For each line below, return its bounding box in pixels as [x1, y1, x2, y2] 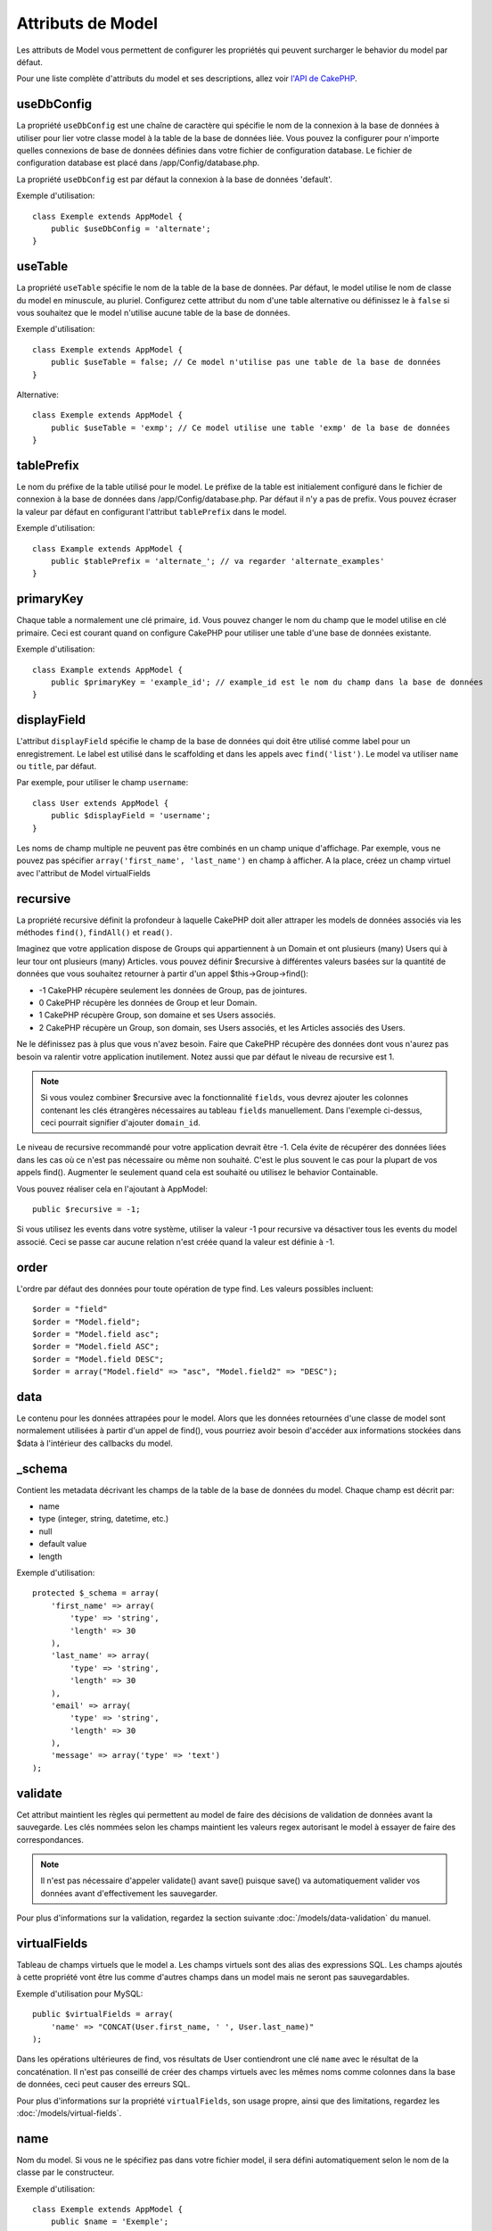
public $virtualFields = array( [32, 2009, 174, 2020]
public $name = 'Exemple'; [50, 2217, 169, 2227]
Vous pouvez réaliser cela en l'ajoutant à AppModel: [16, 1183, 209, 1194]
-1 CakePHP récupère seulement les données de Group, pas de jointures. [38, 984, 307, 995]
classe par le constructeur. [16, 2167, 115, 2177]
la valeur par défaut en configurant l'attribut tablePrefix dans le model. [16, 506, 287, 517]
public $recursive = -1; [32, 1205, 141, 1215]
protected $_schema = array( [32, 1588, 160, 1598]
